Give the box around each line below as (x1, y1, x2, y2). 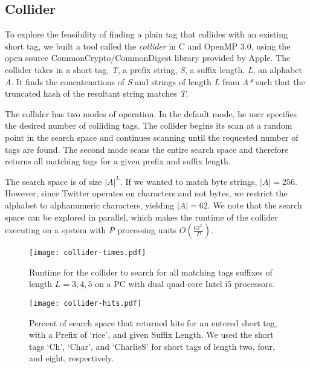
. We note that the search (207, 198, 302, 211)
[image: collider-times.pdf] (29, 248, 146, 257)
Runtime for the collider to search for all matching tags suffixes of (29, 265, 273, 278)
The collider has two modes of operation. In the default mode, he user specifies (5, 107, 297, 120)
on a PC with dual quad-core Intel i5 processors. (95, 277, 274, 290)
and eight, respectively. (29, 352, 114, 364)
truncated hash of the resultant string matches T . (5, 87, 189, 100)
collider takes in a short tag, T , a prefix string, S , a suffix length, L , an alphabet (5, 63, 302, 76)
